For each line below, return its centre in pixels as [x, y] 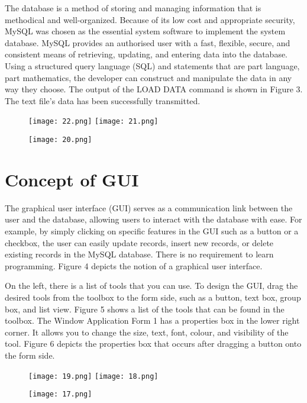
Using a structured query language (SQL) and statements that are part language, [152, 65]
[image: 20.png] [60, 140]
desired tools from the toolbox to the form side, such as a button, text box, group [153, 297]
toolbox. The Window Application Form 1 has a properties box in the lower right [152, 320]
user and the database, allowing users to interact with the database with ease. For [153, 219]
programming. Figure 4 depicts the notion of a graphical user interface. [134, 265]
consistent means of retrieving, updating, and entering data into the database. [146, 54]
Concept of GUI [72, 179]
